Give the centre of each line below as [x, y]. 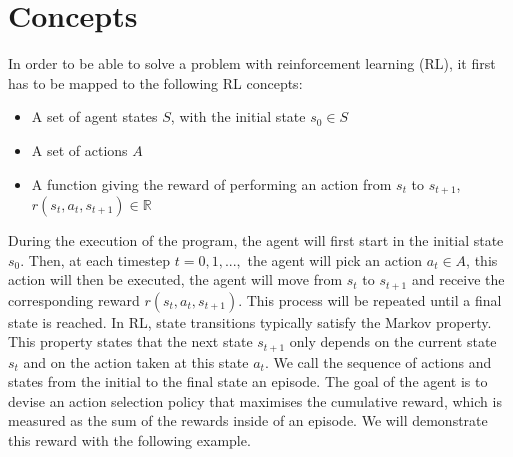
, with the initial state [238, 116]
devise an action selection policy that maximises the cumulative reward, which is [255, 400]
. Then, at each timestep [95, 259]
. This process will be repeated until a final [370, 299]
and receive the [458, 279]
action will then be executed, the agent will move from [175, 279]
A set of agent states [94, 116]
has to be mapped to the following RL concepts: [155, 82]
